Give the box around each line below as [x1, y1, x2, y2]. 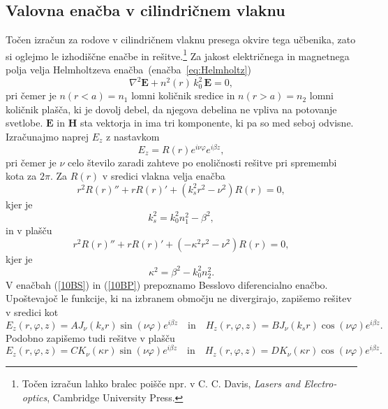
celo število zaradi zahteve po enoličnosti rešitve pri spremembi [68, 155, 337, 169]
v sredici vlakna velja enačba [102, 168, 225, 183]
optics [22, 390, 47, 404]
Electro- [304, 376, 337, 391]
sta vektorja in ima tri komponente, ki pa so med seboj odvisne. [80, 115, 354, 130]
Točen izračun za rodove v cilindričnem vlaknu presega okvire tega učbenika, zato [6, 32, 356, 47]
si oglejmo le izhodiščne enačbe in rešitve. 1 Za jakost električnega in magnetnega [6, 46, 350, 63]
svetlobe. [6, 115, 43, 130]
